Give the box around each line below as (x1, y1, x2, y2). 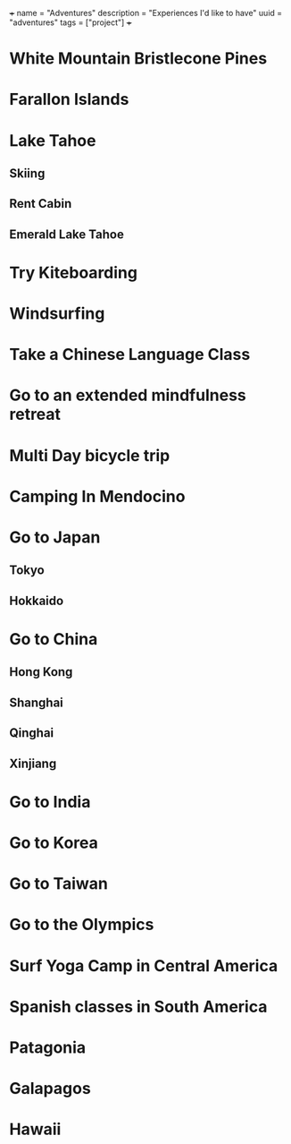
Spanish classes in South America (9, 996, 268, 1017)
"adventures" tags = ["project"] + (9, 17, 132, 28)
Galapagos (9, 1079, 91, 1099)
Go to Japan (9, 527, 101, 548)
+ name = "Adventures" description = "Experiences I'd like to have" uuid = (9, 8, 283, 18)
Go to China (9, 629, 98, 650)
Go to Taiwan (9, 874, 109, 894)
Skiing (9, 166, 46, 181)
